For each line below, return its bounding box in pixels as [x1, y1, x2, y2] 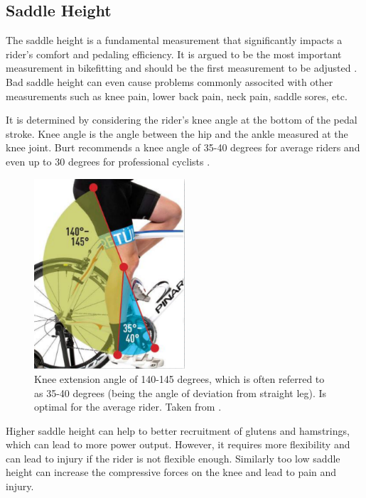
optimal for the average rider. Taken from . [34, 399, 222, 414]
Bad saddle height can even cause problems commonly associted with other [6, 74, 333, 89]
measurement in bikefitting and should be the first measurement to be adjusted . [6, 60, 357, 75]
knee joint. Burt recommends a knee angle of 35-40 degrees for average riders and [6, 140, 360, 155]
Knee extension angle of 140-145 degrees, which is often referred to [34, 371, 325, 386]
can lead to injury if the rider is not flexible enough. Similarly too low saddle [6, 450, 340, 465]
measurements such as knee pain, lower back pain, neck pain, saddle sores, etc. [6, 88, 348, 103]
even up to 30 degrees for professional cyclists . [6, 153, 210, 168]
